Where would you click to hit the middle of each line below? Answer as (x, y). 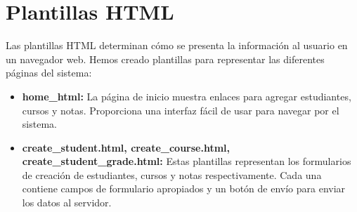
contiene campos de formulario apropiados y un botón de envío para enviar (184, 188)
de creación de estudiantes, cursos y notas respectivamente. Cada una (172, 174)
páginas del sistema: (49, 73)
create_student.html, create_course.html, (126, 147)
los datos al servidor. (67, 203)
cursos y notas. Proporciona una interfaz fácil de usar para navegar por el (181, 110)
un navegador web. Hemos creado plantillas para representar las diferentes (165, 59)
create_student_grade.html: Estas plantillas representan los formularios (187, 161)
